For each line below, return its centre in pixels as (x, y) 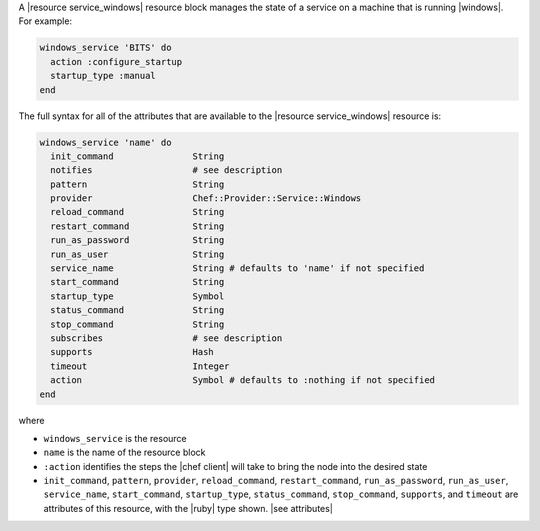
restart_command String (137, 226)
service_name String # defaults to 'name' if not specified (237, 268)
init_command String (137, 156)
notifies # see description (166, 170)
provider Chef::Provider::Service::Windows (206, 198)
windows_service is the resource (115, 438)
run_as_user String (137, 254)
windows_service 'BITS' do (105, 48)
